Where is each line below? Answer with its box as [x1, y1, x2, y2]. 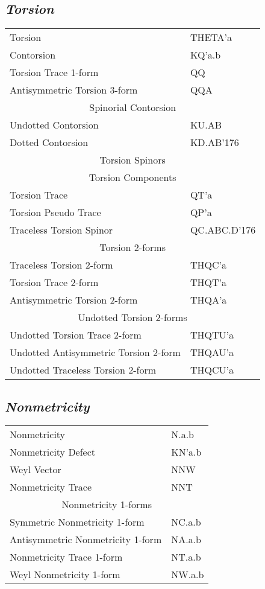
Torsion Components [89, 170, 176, 185]
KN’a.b [171, 445, 202, 459]
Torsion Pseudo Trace [10, 205, 101, 220]
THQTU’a [190, 328, 234, 342]
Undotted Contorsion [10, 118, 99, 132]
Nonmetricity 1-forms [61, 497, 152, 512]
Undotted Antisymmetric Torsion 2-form [10, 345, 181, 360]
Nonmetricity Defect [10, 445, 96, 459]
